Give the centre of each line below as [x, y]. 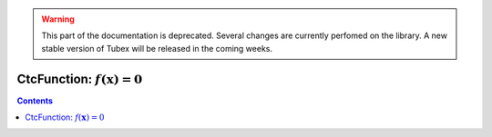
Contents [35, 101]
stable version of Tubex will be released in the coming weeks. [157, 48]
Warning [58, 19]
